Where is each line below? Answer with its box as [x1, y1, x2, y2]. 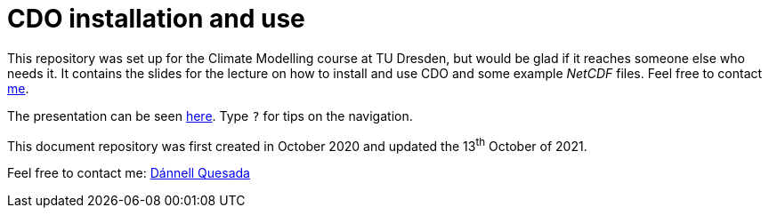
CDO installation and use [7, 4, 305, 34]
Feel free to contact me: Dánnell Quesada [7, 165, 250, 181]
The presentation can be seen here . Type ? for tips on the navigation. [7, 107, 413, 123]
